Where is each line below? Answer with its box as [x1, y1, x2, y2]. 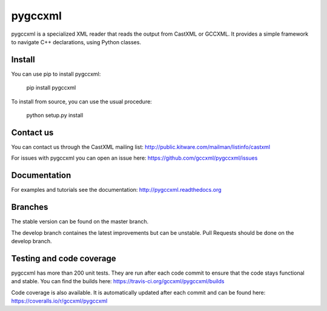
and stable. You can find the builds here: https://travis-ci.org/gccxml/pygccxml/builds [11, 278, 225, 285]
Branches [11, 202, 48, 212]
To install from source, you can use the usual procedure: [11, 97, 153, 105]
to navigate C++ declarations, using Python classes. [11, 38, 142, 45]
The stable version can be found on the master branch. [11, 218, 149, 225]
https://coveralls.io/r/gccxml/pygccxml [11, 297, 108, 304]
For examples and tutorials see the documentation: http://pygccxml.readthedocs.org [11, 186, 222, 194]
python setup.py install [26, 112, 84, 119]
